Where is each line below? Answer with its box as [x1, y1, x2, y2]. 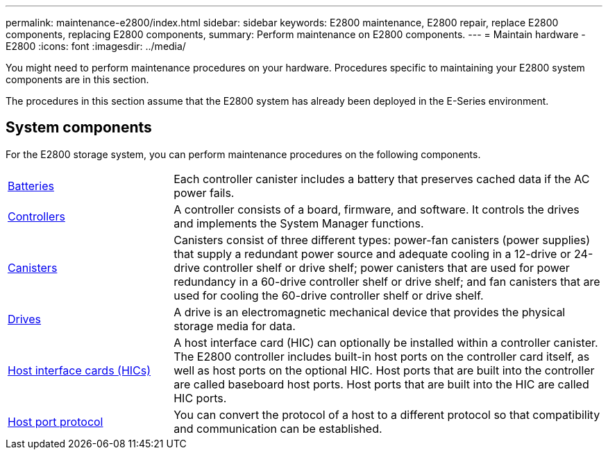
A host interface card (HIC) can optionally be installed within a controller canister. [174, 335, 598, 350]
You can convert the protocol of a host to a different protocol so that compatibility [174, 407, 600, 422]
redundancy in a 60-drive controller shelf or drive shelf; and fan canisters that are [174, 274, 600, 289]
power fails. [174, 185, 235, 200]
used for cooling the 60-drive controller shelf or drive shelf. [174, 288, 484, 302]
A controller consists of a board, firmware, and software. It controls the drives [174, 202, 580, 216]
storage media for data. [174, 318, 296, 333]
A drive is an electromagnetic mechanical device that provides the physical [174, 304, 566, 319]
